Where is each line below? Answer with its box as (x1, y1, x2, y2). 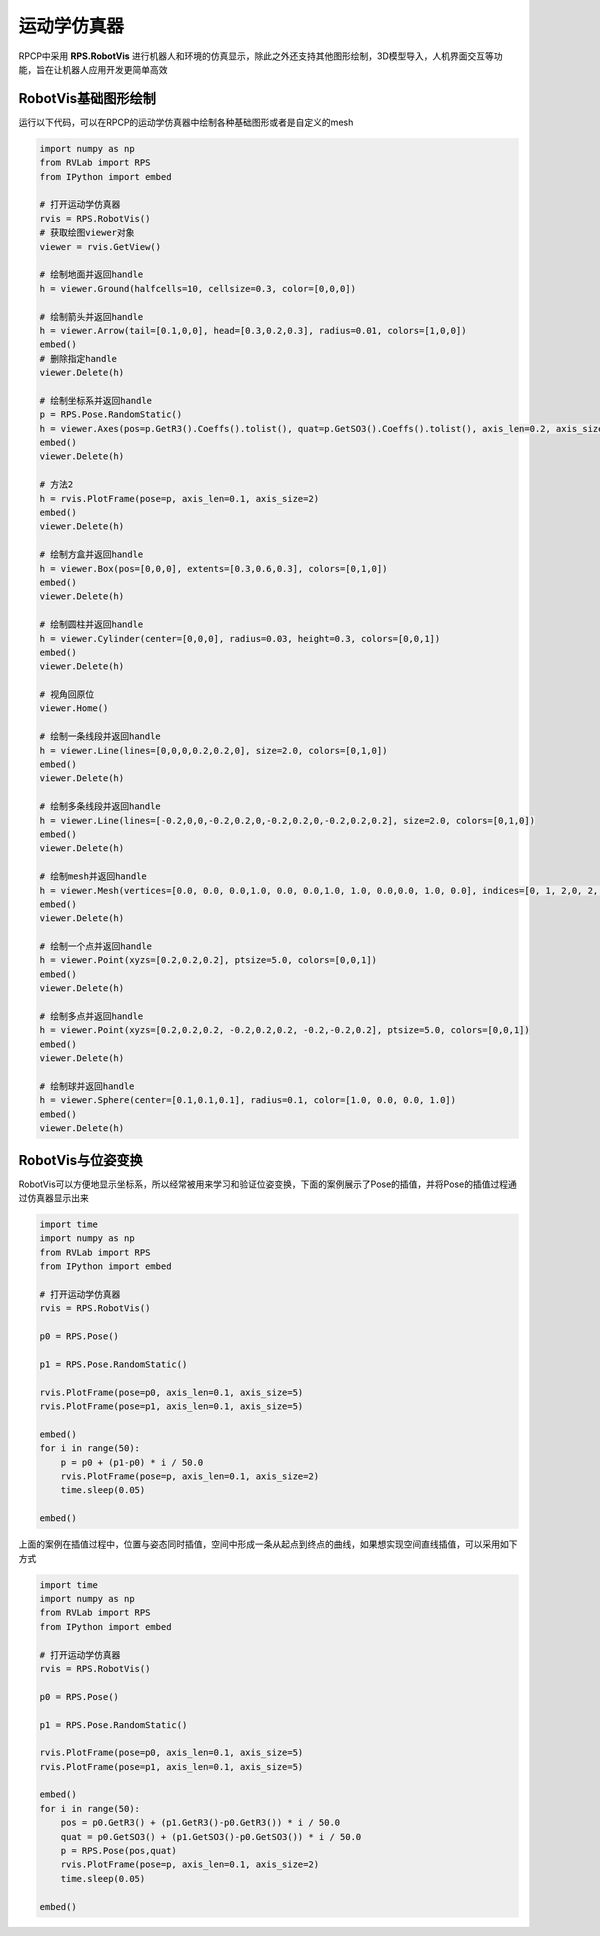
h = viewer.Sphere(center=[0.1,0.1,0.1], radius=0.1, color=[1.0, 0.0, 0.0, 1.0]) (39, 1095, 457, 1106)
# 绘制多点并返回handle (39, 1011, 144, 1022)
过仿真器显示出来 (18, 1192, 89, 1204)
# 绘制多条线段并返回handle (39, 801, 162, 812)
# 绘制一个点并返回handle (39, 941, 153, 952)
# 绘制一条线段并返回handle (39, 731, 162, 742)
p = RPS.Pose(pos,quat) (60, 1845, 177, 1857)
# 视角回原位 (39, 689, 95, 700)
